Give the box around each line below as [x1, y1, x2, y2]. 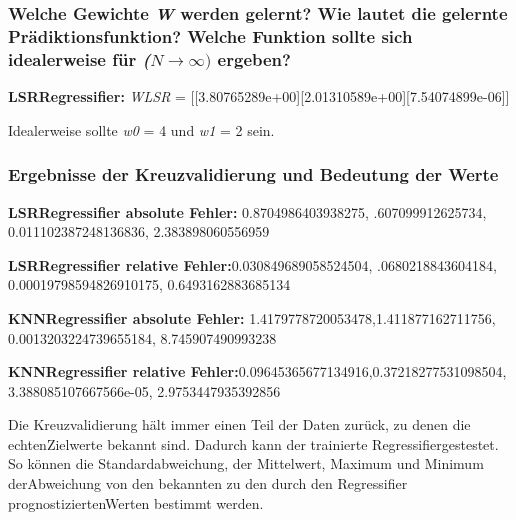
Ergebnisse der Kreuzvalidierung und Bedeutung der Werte [8, 162, 499, 187]
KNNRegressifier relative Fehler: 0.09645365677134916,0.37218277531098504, [8, 361, 507, 382]
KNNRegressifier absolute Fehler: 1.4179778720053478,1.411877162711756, [8, 307, 496, 328]
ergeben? [217, 46, 291, 71]
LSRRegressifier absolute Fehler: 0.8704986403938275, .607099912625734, [8, 201, 487, 222]
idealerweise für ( [8, 46, 151, 71]
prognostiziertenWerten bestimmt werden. [8, 492, 264, 513]
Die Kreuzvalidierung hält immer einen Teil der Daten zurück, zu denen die [8, 414, 471, 435]
